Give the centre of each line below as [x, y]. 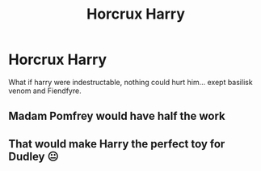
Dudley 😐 [34, 156]
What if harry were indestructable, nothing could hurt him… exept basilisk [130, 82]
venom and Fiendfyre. [45, 91]
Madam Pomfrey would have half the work [117, 116]
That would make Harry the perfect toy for [117, 144]
